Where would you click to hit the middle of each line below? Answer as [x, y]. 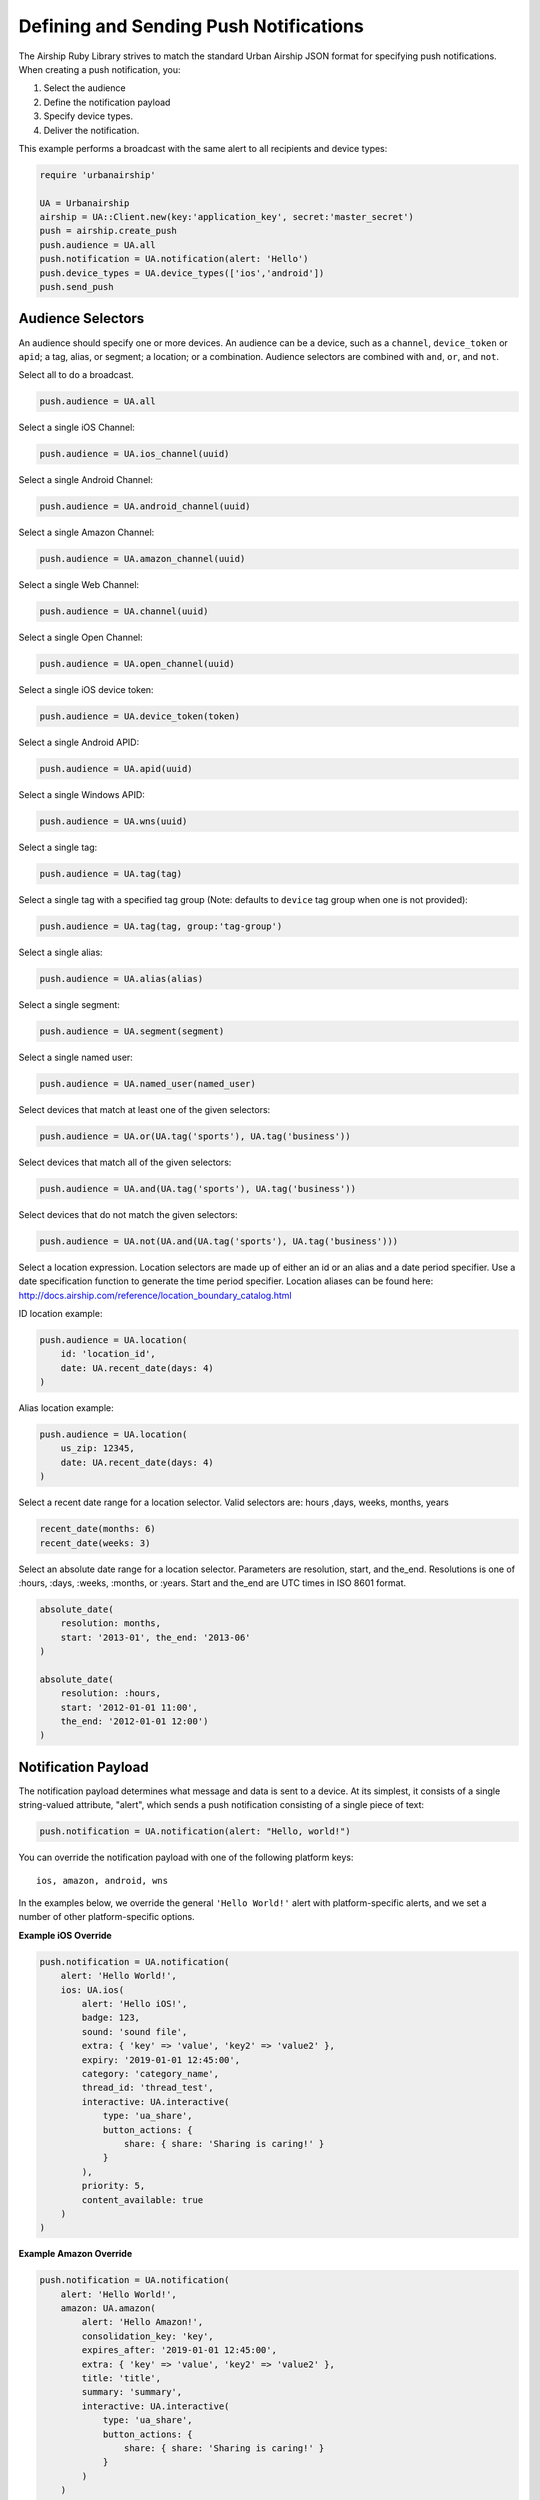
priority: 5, [113, 2186]
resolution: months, [111, 1623]
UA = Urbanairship [84, 203]
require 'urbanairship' [98, 174]
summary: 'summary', [132, 2392]
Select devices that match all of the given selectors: [125, 1162]
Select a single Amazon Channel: [86, 532]
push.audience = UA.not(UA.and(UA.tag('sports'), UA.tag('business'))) [219, 1241]
